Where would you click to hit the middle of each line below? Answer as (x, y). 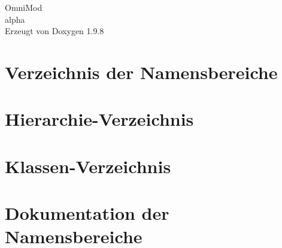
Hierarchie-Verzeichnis (99, 119)
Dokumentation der (87, 213)
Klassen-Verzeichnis (88, 166)
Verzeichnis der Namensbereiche (141, 72)
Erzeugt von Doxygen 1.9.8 (54, 31)
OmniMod (24, 7)
